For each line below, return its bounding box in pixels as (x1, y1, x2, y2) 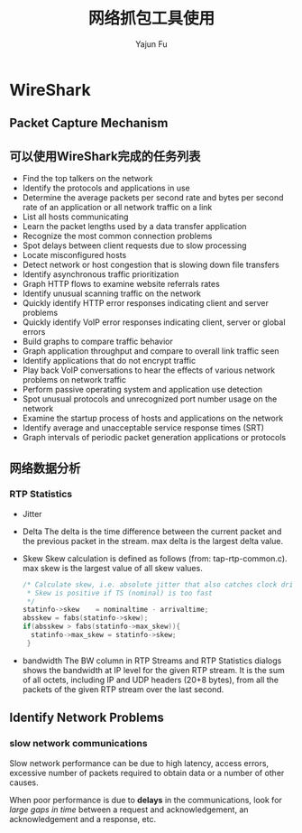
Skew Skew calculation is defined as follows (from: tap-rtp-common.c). (22, 552, 288, 564)
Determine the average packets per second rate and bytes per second (22, 192, 284, 203)
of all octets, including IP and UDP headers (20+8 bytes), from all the (22, 674, 279, 685)
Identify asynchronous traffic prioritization (22, 269, 179, 280)
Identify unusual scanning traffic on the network (22, 288, 201, 299)
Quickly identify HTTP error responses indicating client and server (22, 298, 269, 309)
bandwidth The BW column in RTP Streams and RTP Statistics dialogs (22, 655, 282, 666)
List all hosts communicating (22, 211, 129, 222)
